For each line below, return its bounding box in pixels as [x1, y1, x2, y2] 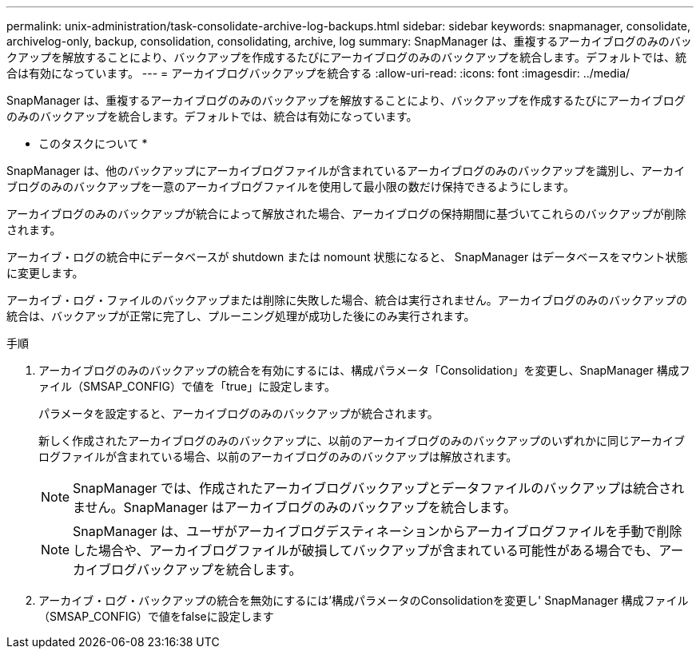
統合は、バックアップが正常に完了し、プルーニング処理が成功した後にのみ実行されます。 [6, 309, 475, 323]
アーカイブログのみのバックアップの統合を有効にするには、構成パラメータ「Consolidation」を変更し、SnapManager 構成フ [38, 363, 690, 377]
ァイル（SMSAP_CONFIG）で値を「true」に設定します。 [38, 379, 336, 393]
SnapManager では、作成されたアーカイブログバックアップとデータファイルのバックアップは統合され [73, 480, 685, 496]
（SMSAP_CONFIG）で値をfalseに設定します [38, 609, 274, 623]
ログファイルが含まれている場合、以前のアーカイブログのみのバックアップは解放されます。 [38, 450, 518, 463]
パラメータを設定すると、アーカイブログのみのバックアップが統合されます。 [38, 407, 439, 420]
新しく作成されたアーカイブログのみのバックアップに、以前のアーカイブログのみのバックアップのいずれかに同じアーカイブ [38, 434, 686, 447]
